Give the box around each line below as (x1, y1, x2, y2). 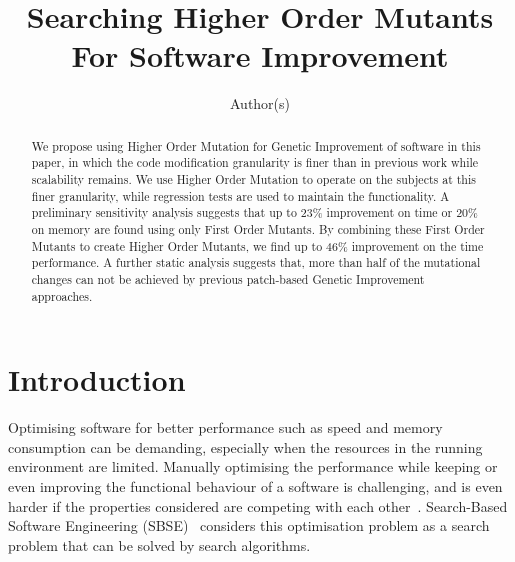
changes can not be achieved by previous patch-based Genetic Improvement (31, 270, 425, 287)
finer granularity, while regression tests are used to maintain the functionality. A (31, 187, 450, 204)
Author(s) (229, 93, 291, 114)
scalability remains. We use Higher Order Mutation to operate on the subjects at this (31, 171, 476, 188)
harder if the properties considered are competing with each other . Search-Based (8, 495, 508, 516)
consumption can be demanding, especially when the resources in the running (8, 436, 483, 457)
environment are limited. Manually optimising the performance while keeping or (8, 456, 498, 477)
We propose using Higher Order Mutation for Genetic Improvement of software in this (31, 137, 481, 154)
